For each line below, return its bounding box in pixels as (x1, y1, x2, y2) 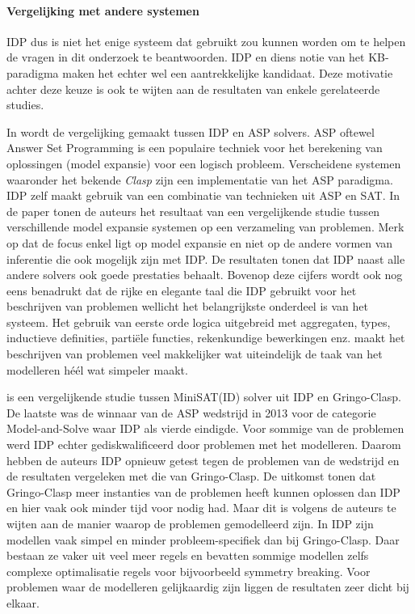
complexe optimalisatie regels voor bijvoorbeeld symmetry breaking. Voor (6, 562, 371, 579)
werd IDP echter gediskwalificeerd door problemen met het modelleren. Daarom (6, 436, 401, 453)
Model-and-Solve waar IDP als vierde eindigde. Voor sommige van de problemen (6, 420, 405, 437)
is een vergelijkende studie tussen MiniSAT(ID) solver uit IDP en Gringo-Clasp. (6, 388, 401, 405)
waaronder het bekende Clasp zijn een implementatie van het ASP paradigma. (6, 171, 393, 188)
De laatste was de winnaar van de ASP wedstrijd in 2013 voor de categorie (6, 404, 376, 421)
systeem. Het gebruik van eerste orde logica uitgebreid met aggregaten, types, (6, 313, 391, 330)
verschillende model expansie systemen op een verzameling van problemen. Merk (6, 218, 405, 235)
